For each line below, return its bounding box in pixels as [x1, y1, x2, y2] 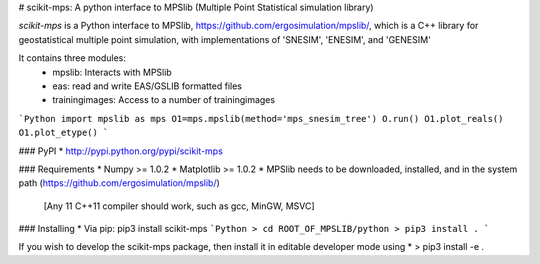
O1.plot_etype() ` [18, 127, 109, 139]
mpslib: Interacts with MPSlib [52, 66, 172, 78]
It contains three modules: [18, 52, 127, 64]
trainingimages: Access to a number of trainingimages [52, 94, 275, 106]
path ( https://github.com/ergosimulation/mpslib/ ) [18, 177, 220, 189]
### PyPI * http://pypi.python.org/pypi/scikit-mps [18, 145, 224, 157]
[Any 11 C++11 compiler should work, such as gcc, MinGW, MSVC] [43, 200, 315, 212]
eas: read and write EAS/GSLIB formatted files [52, 80, 242, 92]
